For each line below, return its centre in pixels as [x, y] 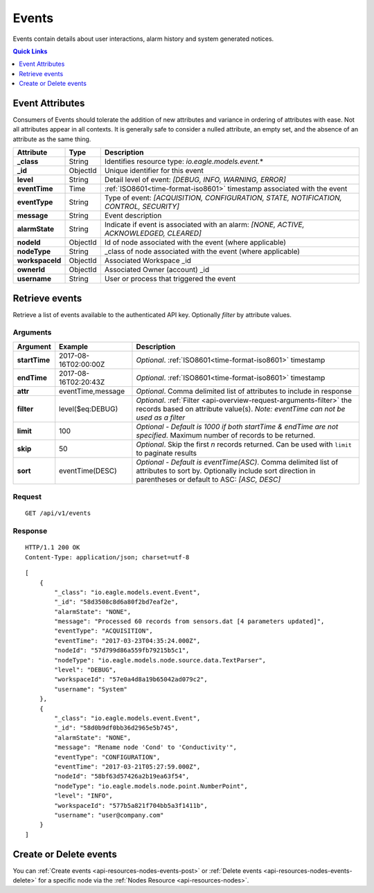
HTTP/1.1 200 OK [53, 548]
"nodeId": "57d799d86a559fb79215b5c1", [122, 650]
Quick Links [30, 51]
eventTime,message [92, 391]
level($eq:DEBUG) [89, 408]
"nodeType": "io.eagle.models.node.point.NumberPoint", [151, 786]
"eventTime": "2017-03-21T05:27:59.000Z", [127, 766]
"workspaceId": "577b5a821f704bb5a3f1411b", [131, 805]
